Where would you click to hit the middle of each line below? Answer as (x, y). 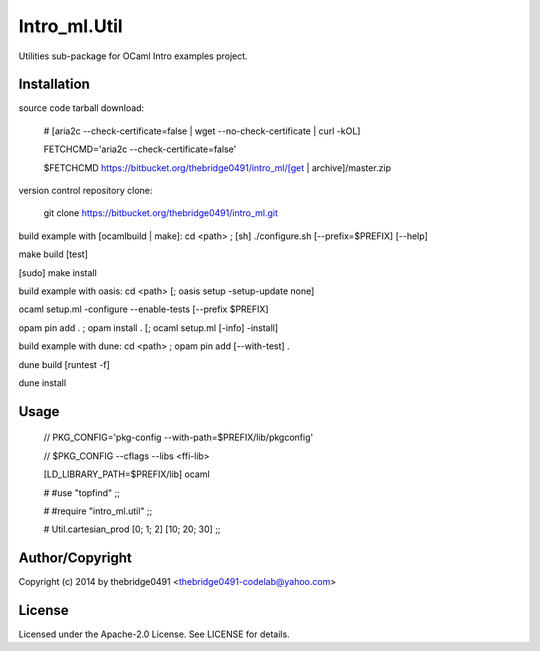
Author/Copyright (75, 558)
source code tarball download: (81, 108)
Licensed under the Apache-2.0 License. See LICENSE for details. (154, 634)
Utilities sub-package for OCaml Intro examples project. (133, 56)
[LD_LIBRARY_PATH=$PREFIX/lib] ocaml (126, 474)
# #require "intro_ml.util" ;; (98, 511)
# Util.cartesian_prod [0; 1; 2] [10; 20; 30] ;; (132, 529)
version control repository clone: (85, 191)
